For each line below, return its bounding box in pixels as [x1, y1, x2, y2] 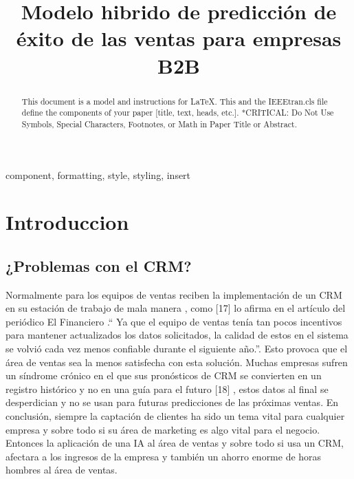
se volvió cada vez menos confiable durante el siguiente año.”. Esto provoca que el [5, 341, 348, 356]
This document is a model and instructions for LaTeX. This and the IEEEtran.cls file [21, 95, 328, 107]
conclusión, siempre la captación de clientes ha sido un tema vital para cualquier [5, 409, 345, 423]
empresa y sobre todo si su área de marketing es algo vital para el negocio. [5, 422, 320, 436]
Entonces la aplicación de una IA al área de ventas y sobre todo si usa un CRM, [5, 436, 344, 450]
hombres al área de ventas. [5, 462, 118, 477]
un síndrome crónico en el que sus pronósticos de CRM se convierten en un [5, 368, 322, 383]
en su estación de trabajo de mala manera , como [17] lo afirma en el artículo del [5, 301, 346, 315]
